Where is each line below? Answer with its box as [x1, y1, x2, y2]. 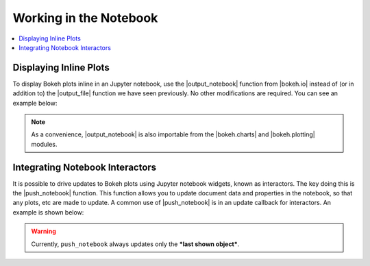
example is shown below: [12, 208, 84, 216]
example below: [12, 99, 58, 107]
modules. [31, 140, 58, 148]
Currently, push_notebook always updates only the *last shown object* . [31, 240, 240, 248]
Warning [31, 227, 56, 236]
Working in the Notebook [12, 10, 158, 25]
